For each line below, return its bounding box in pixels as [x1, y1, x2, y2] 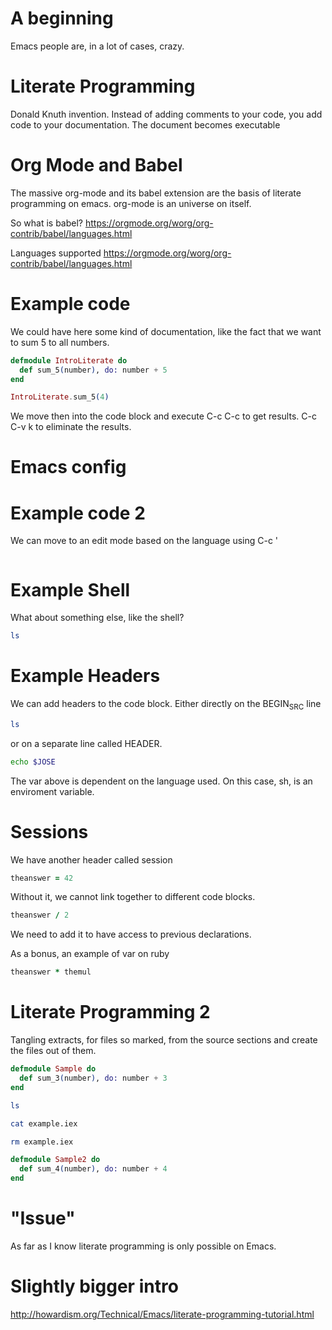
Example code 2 [10, 502, 146, 524]
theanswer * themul [10, 967, 92, 977]
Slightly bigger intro [10, 1275, 179, 1298]
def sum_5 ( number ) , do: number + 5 [19, 365, 168, 375]
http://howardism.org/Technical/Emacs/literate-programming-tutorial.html [10, 1308, 315, 1320]
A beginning [10, 7, 114, 30]
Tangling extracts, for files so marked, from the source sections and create [10, 1034, 318, 1046]
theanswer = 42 [10, 873, 74, 883]
